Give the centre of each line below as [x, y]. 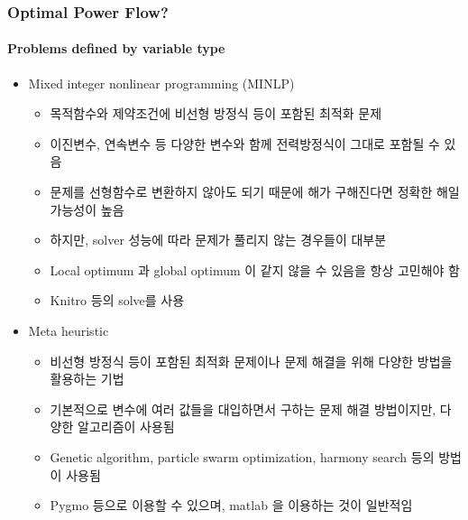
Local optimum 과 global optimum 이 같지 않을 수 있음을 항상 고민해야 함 [255, 269]
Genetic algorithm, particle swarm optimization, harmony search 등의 [242, 456]
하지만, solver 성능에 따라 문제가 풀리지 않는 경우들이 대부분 [218, 240]
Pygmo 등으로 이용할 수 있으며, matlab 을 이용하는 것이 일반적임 [231, 505]
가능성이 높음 [87, 209]
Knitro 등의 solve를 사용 [117, 300]
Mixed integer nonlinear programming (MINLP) [161, 83]
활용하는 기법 [87, 379]
